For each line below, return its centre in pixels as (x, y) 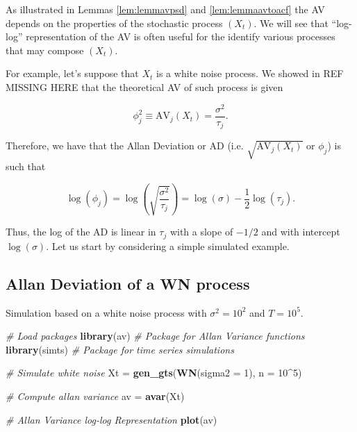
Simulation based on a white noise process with (106, 312)
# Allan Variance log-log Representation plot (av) (111, 419)
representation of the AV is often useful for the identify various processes (181, 36)
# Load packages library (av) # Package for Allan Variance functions (155, 336)
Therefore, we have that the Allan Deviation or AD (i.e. (125, 146)
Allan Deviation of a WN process (128, 283)
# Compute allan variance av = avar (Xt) (95, 396)
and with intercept (301, 232)
